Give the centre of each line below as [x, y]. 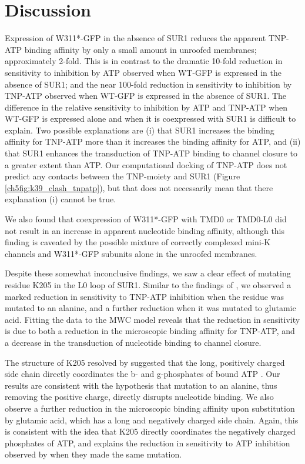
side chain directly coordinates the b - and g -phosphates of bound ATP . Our [143, 374]
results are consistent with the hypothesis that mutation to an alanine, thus [141, 385]
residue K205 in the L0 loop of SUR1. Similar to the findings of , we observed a [148, 285]
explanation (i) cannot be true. [61, 199]
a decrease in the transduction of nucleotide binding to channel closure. [133, 342]
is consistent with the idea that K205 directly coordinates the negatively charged [150, 431]
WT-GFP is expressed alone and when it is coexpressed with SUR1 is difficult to [150, 118]
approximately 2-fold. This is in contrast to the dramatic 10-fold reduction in [144, 61]
